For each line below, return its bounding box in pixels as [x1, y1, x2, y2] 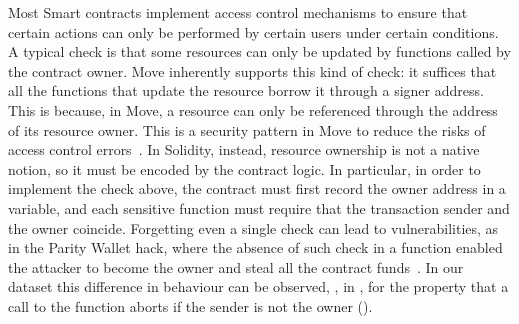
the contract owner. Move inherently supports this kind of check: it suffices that [8, 60, 497, 81]
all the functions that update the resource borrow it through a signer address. [8, 80, 484, 101]
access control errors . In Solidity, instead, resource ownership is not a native [8, 139, 480, 160]
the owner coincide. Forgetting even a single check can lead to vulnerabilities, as [8, 217, 499, 238]
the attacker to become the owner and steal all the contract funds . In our [8, 256, 464, 277]
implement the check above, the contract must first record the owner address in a [8, 178, 506, 199]
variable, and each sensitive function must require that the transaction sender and [8, 197, 510, 218]
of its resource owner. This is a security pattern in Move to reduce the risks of [8, 119, 486, 140]
